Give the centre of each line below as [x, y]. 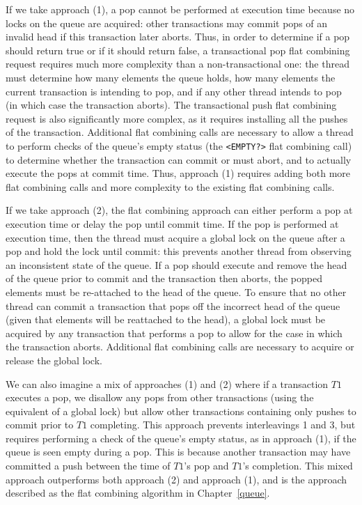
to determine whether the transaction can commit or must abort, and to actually [179, 159]
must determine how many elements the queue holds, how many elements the [171, 77]
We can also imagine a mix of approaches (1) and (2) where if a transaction [167, 383]
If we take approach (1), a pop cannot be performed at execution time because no [180, 9]
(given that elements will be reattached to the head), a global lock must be [166, 319]
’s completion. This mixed [298, 466]
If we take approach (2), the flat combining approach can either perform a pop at [179, 210]
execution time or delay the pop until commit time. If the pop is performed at [172, 223]
